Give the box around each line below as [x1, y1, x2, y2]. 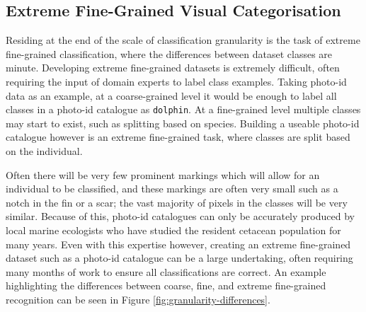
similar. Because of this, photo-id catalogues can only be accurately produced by [6, 209, 355, 224]
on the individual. [6, 144, 83, 158]
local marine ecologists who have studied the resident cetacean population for [6, 222, 341, 237]
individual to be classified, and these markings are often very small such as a [6, 181, 338, 196]
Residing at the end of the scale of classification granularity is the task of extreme [6, 33, 360, 47]
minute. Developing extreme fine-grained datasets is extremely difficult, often [6, 60, 340, 75]
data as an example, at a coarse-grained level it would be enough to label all [6, 88, 337, 103]
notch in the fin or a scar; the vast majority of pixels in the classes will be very [6, 195, 348, 209]
